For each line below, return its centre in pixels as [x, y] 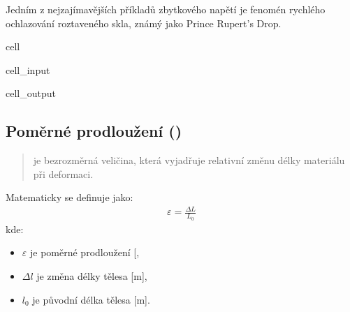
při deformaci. [63, 173]
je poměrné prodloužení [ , [85, 252]
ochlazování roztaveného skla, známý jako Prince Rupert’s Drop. [144, 23]
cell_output [31, 93]
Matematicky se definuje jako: [70, 197]
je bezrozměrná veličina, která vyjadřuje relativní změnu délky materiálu [189, 160]
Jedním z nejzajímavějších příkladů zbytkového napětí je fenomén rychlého [166, 9]
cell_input [28, 69]
